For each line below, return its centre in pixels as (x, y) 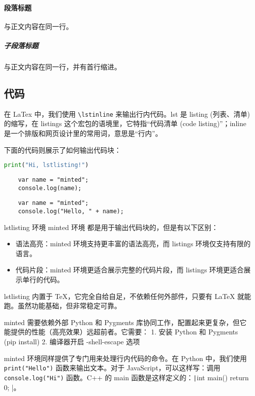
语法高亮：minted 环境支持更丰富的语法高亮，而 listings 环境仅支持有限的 (133, 244)
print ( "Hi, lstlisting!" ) (46, 165)
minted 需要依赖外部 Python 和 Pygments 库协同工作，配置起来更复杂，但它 (125, 322)
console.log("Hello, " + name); (71, 212)
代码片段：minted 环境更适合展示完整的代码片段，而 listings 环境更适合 (130, 270)
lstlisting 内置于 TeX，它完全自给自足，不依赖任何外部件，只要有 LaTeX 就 (124, 296)
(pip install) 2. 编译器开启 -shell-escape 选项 (72, 342)
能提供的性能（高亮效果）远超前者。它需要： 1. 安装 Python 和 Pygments (121, 332)
